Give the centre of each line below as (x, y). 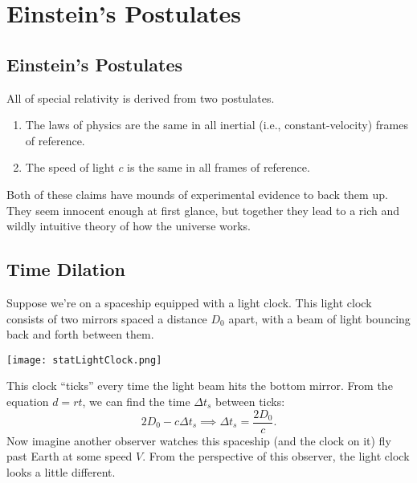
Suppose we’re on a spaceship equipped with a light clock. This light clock (189, 302)
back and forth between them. (80, 334)
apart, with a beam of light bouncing (319, 318)
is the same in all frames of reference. (219, 167)
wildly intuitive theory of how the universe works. (129, 226)
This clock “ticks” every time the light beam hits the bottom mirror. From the (200, 386)
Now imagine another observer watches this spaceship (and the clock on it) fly (199, 440)
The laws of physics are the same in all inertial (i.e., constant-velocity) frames (217, 125)
